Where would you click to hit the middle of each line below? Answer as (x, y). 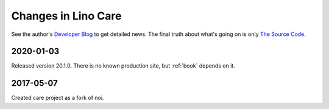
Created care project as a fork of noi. (58, 98)
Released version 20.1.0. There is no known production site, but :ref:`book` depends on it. (123, 66)
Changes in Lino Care (66, 16)
